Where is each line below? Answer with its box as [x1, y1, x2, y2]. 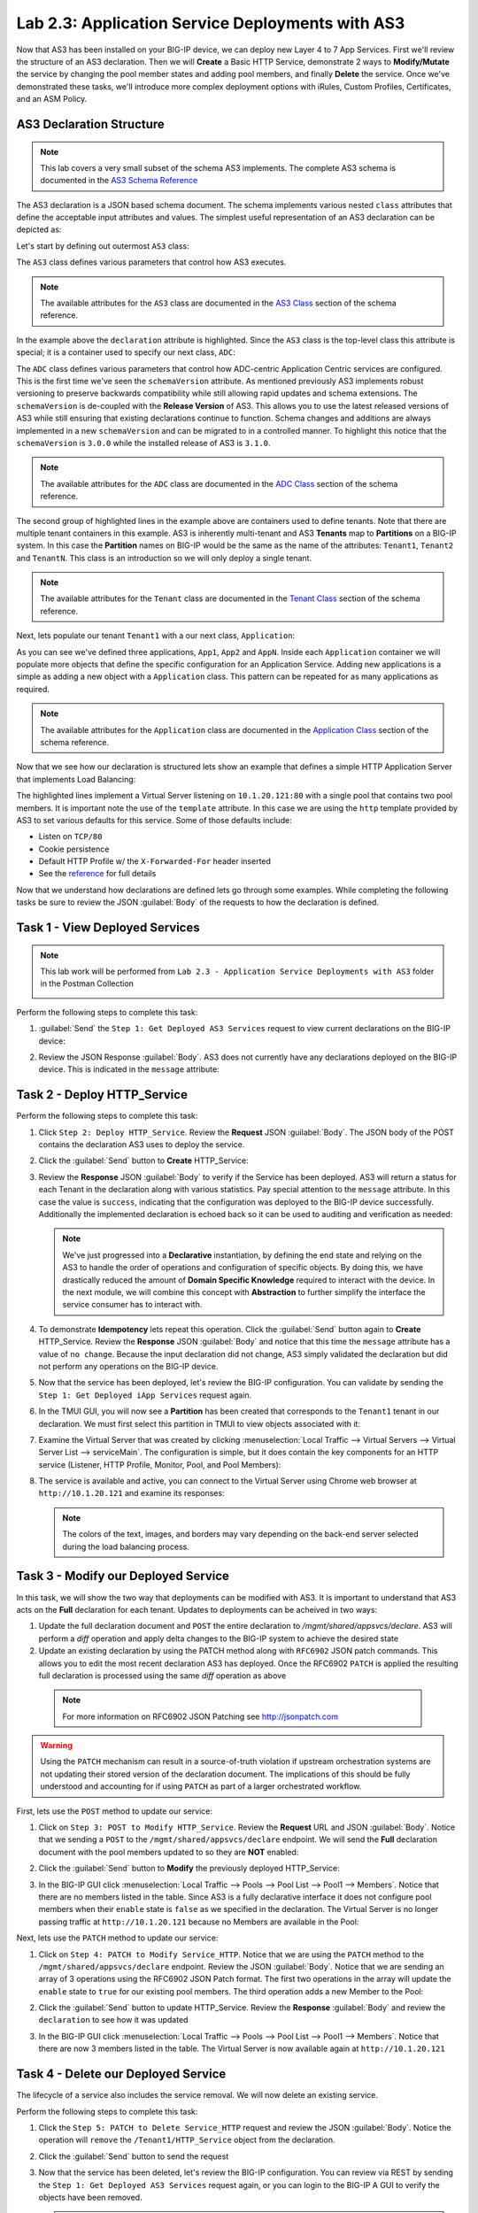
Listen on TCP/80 [38, 831, 103, 842]
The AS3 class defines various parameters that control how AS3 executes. [16, 257, 287, 267]
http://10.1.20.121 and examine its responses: [38, 1488, 225, 1499]
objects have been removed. [38, 2192, 143, 2202]
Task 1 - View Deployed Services [16, 921, 200, 936]
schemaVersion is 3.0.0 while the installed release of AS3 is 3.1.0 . [16, 437, 271, 448]
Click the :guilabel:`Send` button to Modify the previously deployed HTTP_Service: [38, 1863, 340, 1874]
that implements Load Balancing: [16, 774, 136, 784]
